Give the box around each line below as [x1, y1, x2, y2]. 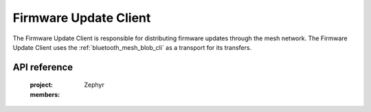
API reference [12, 61, 74, 73]
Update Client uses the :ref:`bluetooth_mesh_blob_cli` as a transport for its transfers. [12, 43, 252, 51]
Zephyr [84, 81, 104, 89]
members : [30, 90, 60, 98]
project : [30, 81, 53, 89]
